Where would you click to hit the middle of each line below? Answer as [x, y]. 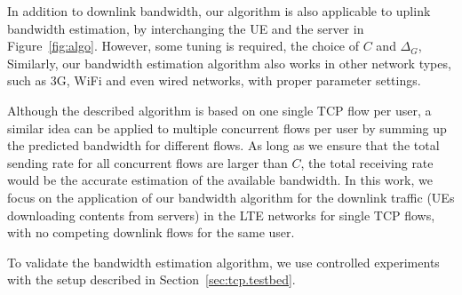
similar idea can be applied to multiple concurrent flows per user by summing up [227, 128]
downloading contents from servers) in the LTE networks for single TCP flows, [221, 215]
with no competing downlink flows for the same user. [151, 232]
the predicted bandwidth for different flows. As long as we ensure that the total [223, 145]
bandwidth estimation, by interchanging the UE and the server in [186, 28]
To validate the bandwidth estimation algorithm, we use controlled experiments [223, 262]
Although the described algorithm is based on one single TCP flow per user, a [219, 110]
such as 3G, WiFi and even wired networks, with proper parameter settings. [214, 80]
